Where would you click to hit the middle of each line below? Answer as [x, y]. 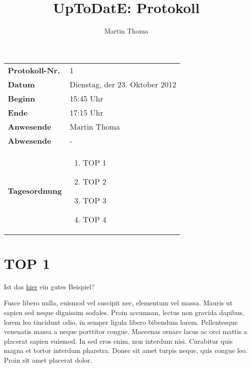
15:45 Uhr [86, 98]
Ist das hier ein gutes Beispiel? [49, 286]
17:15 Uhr [86, 112]
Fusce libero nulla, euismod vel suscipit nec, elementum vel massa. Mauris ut [118, 303]
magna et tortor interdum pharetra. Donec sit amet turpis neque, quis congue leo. [126, 350]
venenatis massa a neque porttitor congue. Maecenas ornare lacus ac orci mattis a [126, 331]
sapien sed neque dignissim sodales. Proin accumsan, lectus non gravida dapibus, [124, 312]
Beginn [22, 98]
